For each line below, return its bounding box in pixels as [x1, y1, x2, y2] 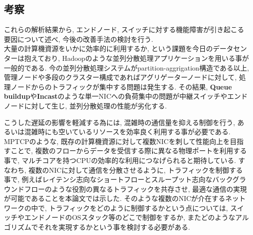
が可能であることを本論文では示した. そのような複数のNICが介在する [4, 193, 226, 203]
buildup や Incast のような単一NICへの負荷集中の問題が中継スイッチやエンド [4, 91, 248, 101]
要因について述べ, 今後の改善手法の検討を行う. [4, 34, 154, 44]
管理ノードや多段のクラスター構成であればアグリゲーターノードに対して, [4, 72, 237, 82]
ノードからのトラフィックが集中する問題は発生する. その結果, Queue [10, 81, 232, 91]
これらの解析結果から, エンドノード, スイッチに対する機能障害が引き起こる [4, 24, 244, 35]
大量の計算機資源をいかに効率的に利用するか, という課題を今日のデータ [4, 43, 234, 54]
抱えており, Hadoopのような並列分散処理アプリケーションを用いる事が [24, 53, 249, 63]
